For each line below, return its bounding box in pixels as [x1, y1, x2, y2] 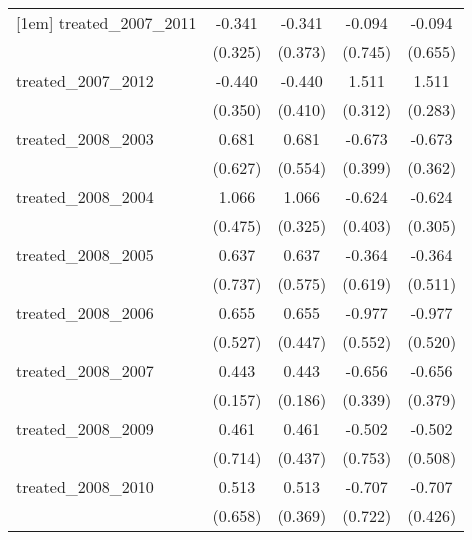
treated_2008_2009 [16, 417, 154, 440]
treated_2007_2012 [16, 69, 154, 92]
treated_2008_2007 [16, 359, 154, 382]
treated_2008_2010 [16, 475, 154, 498]
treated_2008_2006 [16, 301, 154, 324]
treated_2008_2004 [16, 185, 154, 208]
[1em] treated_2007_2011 [16, 11, 197, 34]
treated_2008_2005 [16, 243, 154, 266]
